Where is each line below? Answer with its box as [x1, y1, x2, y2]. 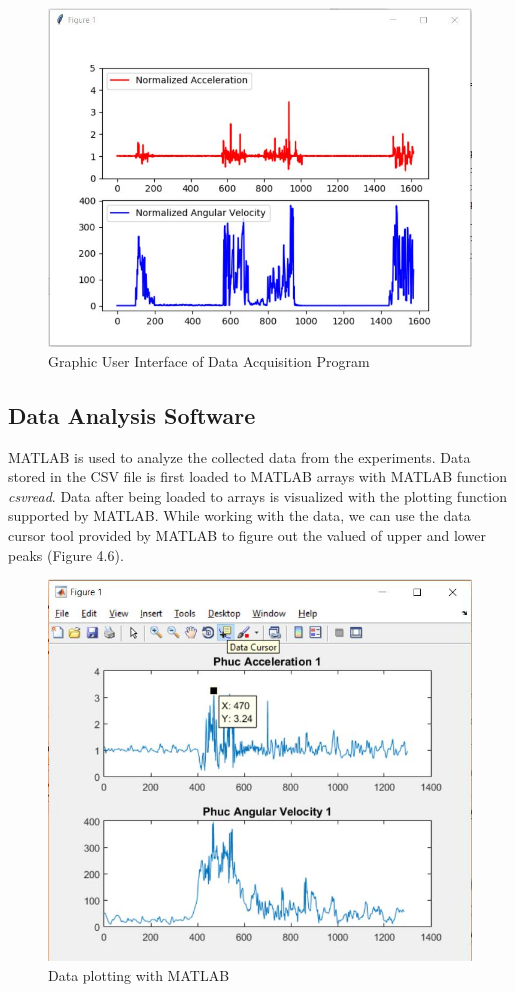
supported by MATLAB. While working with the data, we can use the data [8, 505, 471, 526]
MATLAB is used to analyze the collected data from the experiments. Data [8, 446, 471, 467]
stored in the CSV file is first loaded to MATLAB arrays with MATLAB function [8, 466, 508, 487]
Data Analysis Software [8, 399, 256, 430]
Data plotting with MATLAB [48, 964, 230, 985]
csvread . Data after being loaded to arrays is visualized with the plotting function [8, 485, 508, 506]
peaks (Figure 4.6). [8, 544, 124, 565]
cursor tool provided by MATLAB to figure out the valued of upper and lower [8, 525, 486, 546]
